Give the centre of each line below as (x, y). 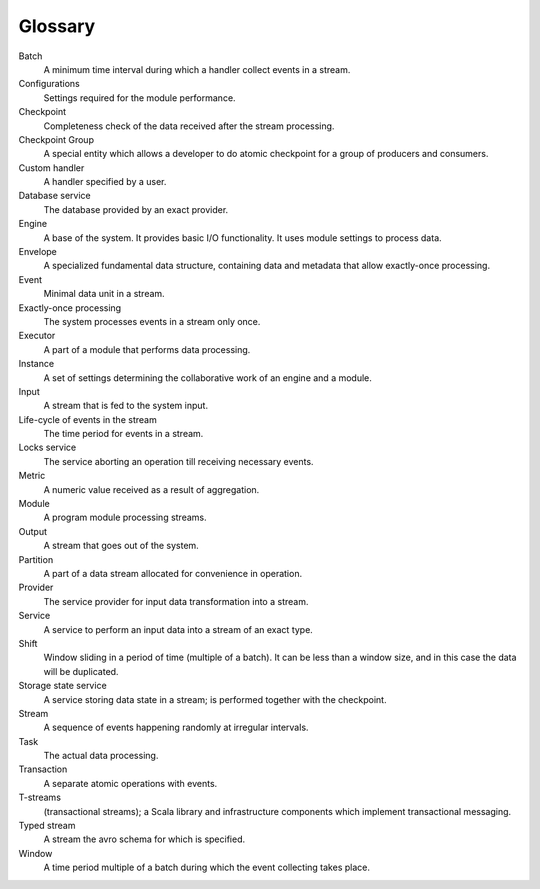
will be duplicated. (81, 671)
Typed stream (47, 826)
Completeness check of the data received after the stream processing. (189, 126)
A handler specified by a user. (105, 182)
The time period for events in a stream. (123, 434)
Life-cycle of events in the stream (87, 419)
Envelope (37, 252)
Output (32, 531)
